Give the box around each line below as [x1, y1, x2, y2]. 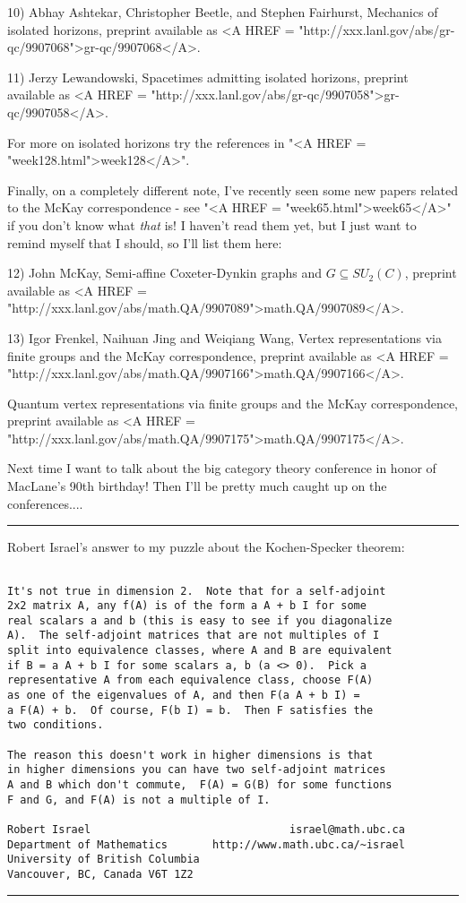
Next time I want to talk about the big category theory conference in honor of [7, 459, 436, 477]
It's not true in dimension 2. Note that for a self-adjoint [7, 584, 386, 598]
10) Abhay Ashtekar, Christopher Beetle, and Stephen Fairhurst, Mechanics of [7, 3, 438, 21]
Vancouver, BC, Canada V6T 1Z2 [7, 867, 194, 881]
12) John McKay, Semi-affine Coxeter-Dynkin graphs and [7, 263, 322, 282]
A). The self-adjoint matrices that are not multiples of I [7, 629, 380, 642]
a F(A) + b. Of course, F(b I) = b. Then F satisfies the [7, 703, 374, 717]
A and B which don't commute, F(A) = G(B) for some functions [7, 778, 393, 792]
